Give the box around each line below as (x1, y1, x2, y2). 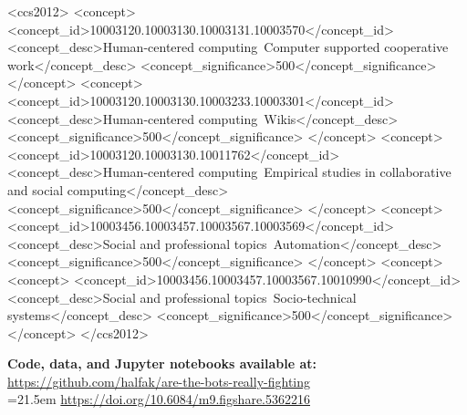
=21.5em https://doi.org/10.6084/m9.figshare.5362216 (7, 389, 310, 409)
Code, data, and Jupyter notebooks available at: (7, 354, 317, 373)
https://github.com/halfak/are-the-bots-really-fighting (7, 371, 311, 390)
